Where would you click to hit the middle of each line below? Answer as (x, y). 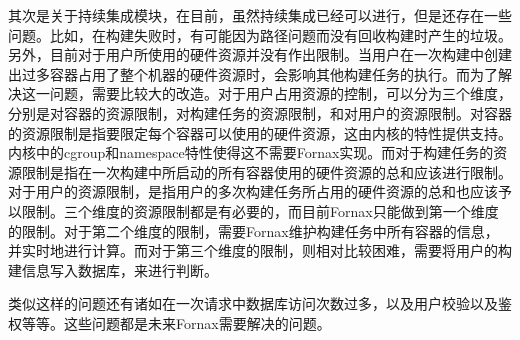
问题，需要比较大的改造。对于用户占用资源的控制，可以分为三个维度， (280, 93)
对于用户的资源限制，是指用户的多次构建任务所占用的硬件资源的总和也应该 (253, 191)
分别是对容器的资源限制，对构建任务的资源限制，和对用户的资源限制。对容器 (260, 112)
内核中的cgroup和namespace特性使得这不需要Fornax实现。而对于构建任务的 (251, 152)
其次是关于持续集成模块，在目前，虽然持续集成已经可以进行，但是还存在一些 (260, 15)
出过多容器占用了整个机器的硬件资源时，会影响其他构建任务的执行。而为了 (253, 73)
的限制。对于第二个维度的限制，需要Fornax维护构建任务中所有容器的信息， (253, 230)
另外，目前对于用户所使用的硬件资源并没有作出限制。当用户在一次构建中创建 (260, 54)
